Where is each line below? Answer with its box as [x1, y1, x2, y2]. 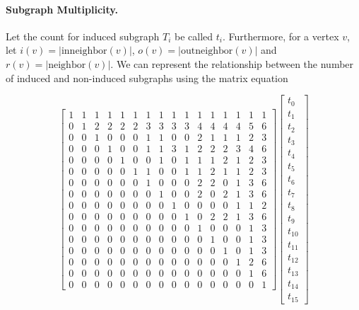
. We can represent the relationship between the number [110, 56, 354, 71]
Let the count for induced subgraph [6, 28, 160, 43]
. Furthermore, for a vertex [223, 28, 339, 43]
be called [175, 28, 213, 43]
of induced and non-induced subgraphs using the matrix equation [6, 70, 288, 85]
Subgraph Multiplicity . [6, 1, 118, 16]
